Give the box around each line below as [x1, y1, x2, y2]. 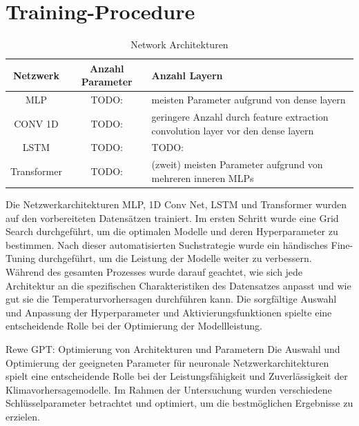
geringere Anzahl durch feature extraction [151, 110, 329, 123]
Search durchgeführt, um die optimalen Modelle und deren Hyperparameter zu [6, 224, 338, 239]
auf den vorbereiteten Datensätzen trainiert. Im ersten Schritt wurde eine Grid [6, 210, 339, 225]
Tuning [6, 251, 36, 265]
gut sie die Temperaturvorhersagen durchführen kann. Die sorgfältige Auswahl [6, 292, 337, 306]
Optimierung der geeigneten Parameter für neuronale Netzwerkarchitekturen [6, 355, 329, 369]
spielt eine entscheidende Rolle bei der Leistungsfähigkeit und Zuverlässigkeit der [6, 369, 348, 383]
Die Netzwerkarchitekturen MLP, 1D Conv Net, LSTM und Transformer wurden [6, 196, 347, 211]
